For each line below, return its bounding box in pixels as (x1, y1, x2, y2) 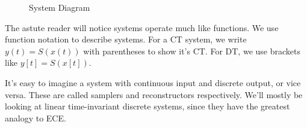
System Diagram (29, 1, 90, 13)
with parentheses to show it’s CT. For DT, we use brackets (83, 44, 300, 57)
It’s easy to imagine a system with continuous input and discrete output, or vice (5, 76, 301, 89)
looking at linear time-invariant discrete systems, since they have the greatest (5, 100, 290, 112)
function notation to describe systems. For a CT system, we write (5, 33, 247, 45)
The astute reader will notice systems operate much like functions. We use (5, 21, 279, 33)
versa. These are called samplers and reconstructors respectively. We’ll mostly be (5, 88, 303, 100)
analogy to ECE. (5, 111, 66, 124)
